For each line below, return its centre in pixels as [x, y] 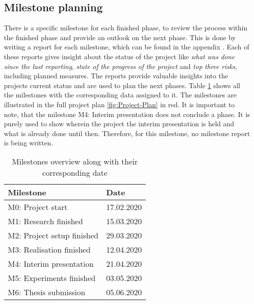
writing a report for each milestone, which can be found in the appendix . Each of [127, 47]
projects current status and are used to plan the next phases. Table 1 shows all [122, 85]
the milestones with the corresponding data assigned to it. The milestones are [120, 95]
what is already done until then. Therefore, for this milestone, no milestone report [127, 133]
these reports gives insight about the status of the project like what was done [119, 56]
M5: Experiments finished [52, 278]
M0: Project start [38, 207]
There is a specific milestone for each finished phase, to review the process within [126, 28]
